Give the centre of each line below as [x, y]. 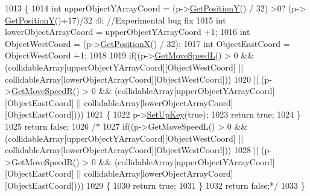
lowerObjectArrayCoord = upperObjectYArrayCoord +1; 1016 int [128, 32]
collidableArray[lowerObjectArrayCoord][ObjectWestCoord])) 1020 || [132, 79]
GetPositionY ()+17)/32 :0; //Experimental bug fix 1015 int [115, 20]
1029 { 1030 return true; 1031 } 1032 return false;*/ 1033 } [196, 185]
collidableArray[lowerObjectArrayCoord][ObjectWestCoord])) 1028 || [132, 150]
